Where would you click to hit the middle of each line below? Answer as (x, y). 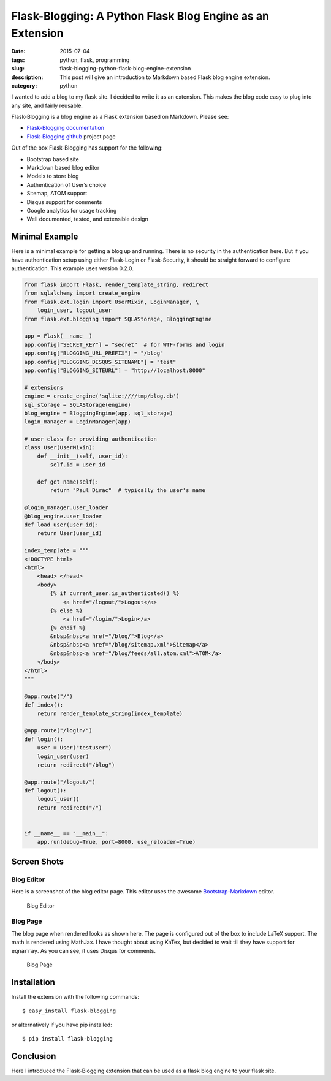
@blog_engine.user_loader (63, 516)
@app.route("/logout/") (60, 782)
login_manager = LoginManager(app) (78, 422)
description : (27, 77)
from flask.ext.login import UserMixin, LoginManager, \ (112, 302)
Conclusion (34, 1056)
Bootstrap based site (53, 159)
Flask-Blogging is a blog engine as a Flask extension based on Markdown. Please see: (120, 117)
